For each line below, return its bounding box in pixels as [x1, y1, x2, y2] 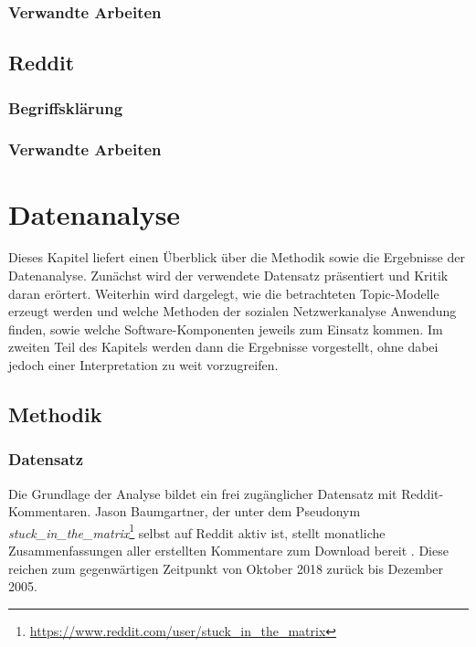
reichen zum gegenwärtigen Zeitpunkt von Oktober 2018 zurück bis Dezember [8, 558, 444, 578]
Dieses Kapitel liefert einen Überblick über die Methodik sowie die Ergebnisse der [8, 248, 465, 267]
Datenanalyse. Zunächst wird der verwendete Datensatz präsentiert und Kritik [8, 266, 449, 285]
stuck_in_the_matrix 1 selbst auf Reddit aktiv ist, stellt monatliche [8, 520, 386, 542]
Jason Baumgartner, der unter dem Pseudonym [94, 502, 361, 521]
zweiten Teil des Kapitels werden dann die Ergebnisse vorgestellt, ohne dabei [8, 337, 439, 356]
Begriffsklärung [8, 96, 123, 119]
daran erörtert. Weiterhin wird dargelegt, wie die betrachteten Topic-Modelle [8, 283, 439, 302]
